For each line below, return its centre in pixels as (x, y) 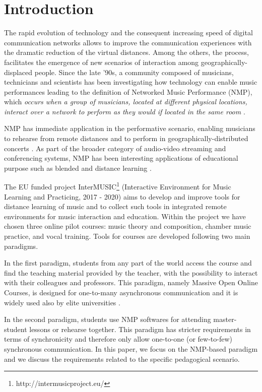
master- (225, 319)
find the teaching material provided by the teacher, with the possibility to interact (131, 272)
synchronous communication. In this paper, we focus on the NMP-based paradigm (131, 349)
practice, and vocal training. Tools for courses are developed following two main (127, 236)
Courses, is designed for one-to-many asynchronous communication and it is (121, 292)
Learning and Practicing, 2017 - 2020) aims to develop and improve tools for (122, 196)
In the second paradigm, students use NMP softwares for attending (108, 319)
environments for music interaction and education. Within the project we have (125, 216)
